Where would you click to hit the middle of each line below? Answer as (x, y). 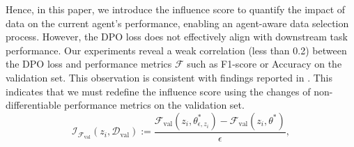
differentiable (33, 105)
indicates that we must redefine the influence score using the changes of (158, 91)
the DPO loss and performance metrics (89, 64)
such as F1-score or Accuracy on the (264, 64)
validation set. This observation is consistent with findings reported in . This (169, 77)
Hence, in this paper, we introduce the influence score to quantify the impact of (176, 9)
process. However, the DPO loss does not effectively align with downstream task (177, 37)
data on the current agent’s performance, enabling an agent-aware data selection (177, 23)
